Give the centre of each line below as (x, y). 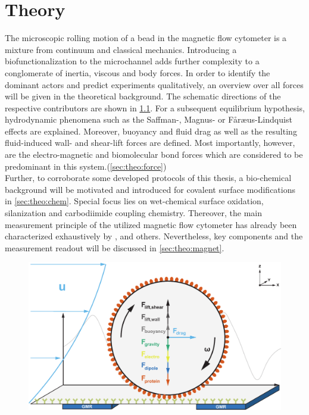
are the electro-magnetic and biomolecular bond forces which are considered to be (154, 155)
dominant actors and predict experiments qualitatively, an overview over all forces (154, 84)
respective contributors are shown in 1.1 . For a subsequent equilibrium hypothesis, (155, 107)
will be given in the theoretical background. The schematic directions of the (143, 96)
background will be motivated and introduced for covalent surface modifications (150, 189)
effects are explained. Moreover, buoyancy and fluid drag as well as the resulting (151, 131)
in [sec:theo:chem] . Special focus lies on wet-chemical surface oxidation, (134, 201)
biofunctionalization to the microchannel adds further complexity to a (132, 61)
